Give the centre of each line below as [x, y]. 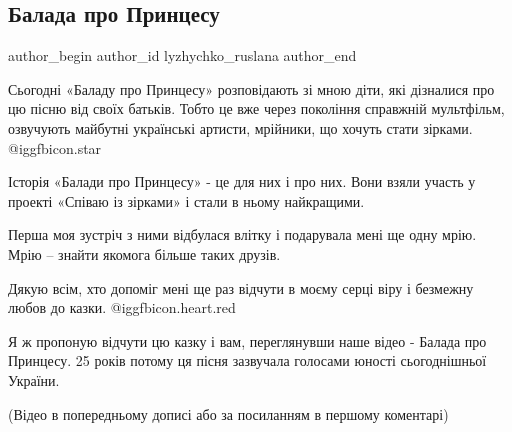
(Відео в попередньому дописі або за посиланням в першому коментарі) [228, 413]
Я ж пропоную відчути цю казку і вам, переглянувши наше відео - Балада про [247, 340]
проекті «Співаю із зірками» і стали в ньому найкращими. [186, 200]
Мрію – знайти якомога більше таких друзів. [144, 253]
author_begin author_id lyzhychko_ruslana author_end [182, 55]
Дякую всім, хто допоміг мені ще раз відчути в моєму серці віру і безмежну [241, 287]
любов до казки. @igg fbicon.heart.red [122, 307]
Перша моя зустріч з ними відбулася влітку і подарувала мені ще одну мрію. [242, 234]
